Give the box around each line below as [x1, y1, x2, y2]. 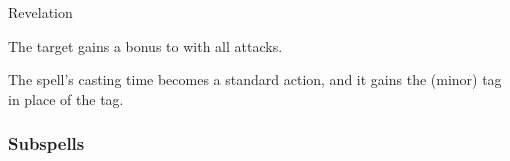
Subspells [8, 131, 85, 156]
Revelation [8, 2, 73, 22]
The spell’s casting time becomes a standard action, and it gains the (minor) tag [8, 69, 502, 90]
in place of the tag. [8, 88, 124, 109]
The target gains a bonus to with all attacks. [8, 35, 283, 56]
